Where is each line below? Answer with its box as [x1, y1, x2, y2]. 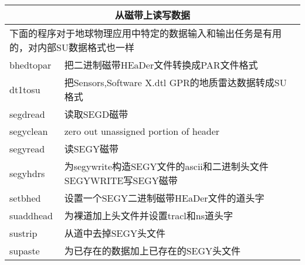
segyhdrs [9, 166, 45, 180]
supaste [9, 243, 40, 257]
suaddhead [9, 208, 53, 222]
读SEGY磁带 [64, 142, 119, 155]
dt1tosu [9, 82, 40, 96]
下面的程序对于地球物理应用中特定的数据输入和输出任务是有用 [9, 26, 282, 40]
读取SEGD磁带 [64, 107, 128, 121]
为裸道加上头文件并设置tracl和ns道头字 [64, 209, 233, 222]
